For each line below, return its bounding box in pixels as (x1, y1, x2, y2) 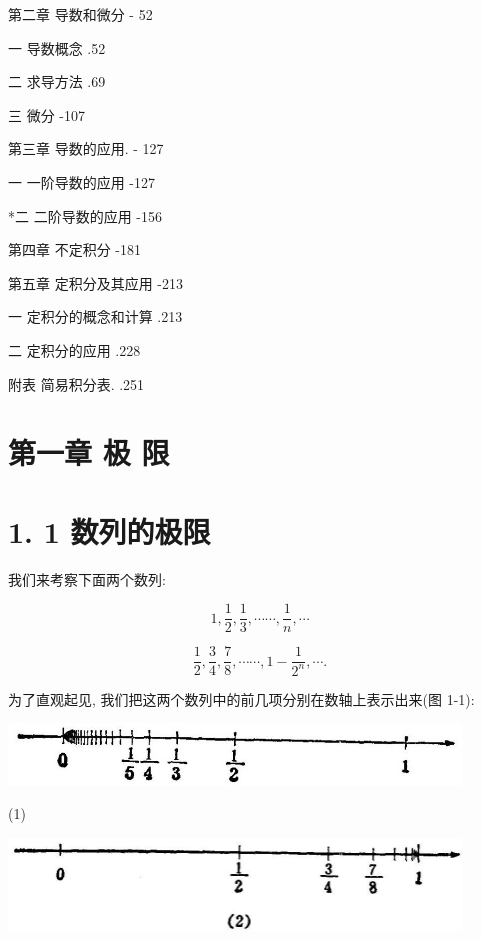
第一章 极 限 (8, 432, 170, 473)
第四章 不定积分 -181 (8, 239, 141, 260)
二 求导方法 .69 (8, 71, 106, 92)
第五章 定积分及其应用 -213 (8, 272, 183, 293)
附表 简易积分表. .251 (8, 373, 145, 394)
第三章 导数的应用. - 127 (8, 138, 164, 159)
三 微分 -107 (8, 104, 85, 125)
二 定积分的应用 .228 (8, 339, 141, 360)
